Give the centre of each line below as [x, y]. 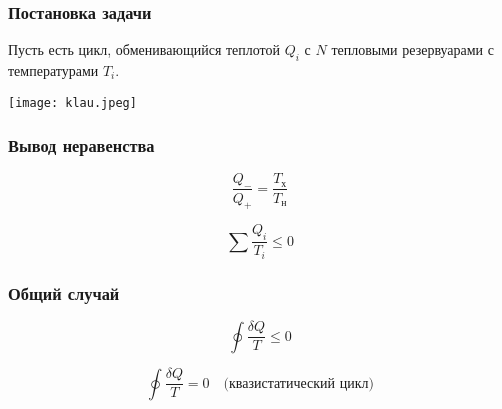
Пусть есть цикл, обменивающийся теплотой [144, 49]
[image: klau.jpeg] [72, 102]
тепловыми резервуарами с [412, 49]
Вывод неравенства [81, 145]
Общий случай [64, 292]
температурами [53, 70]
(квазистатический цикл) [298, 383]
